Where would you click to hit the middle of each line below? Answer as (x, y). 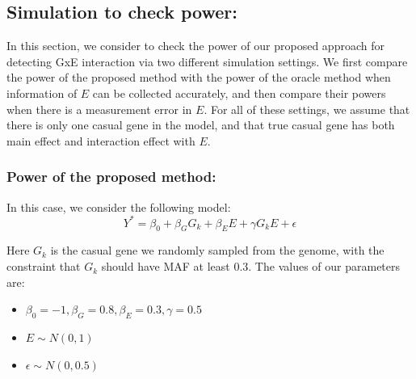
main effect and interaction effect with (101, 140)
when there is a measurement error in (99, 109)
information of (42, 93)
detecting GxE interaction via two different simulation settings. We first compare (207, 61)
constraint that (44, 266)
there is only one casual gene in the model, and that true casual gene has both (201, 125)
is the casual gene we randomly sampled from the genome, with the (217, 250)
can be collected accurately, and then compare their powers (239, 93)
